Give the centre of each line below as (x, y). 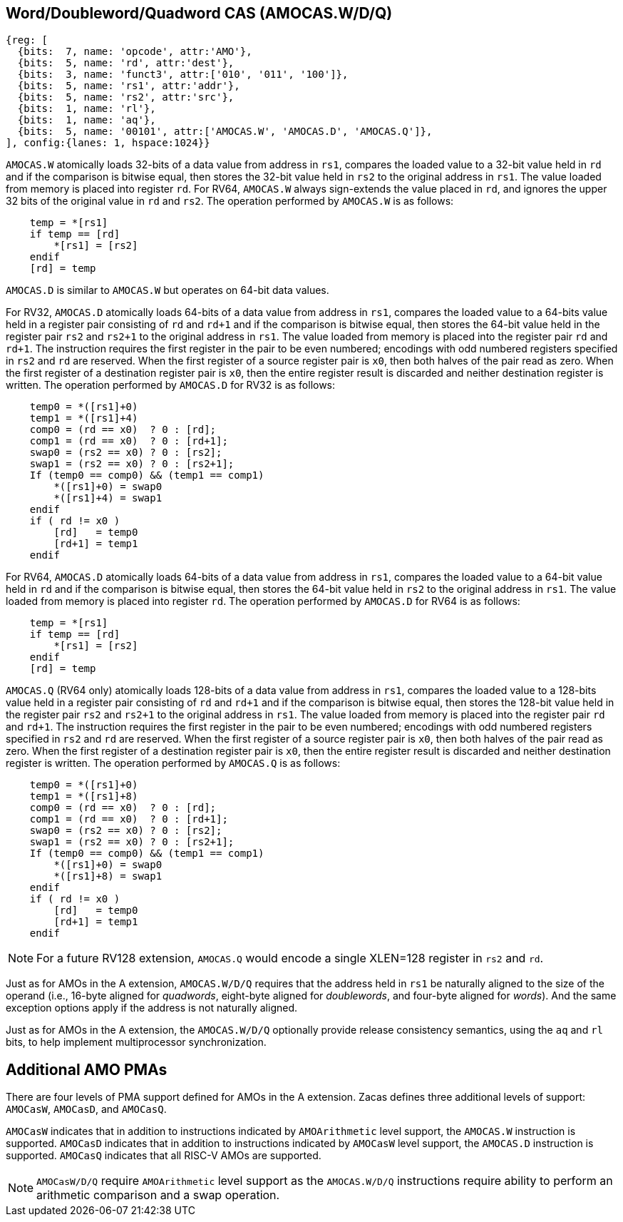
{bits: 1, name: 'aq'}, (87, 120)
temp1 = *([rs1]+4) (84, 418)
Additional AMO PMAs (87, 1069)
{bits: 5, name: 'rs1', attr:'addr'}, (129, 86)
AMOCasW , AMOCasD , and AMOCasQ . (86, 1109)
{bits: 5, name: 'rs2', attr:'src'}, (126, 97)
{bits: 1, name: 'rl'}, (87, 109)
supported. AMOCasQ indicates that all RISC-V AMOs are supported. (164, 1156)
